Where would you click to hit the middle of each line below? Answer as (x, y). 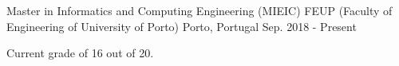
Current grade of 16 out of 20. (80, 53)
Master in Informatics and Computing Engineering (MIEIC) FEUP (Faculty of (199, 10)
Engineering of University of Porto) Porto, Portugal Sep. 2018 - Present (182, 26)
